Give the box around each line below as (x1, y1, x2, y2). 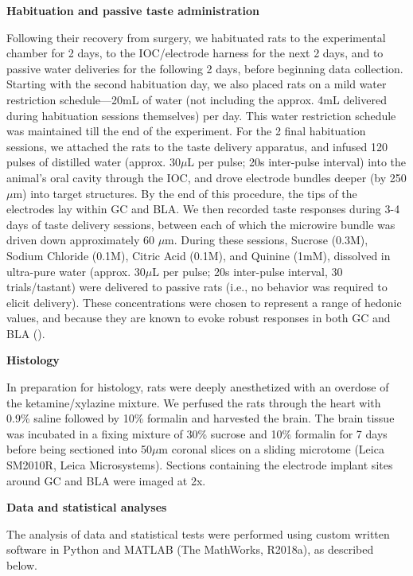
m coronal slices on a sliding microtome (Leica (158, 441, 384, 457)
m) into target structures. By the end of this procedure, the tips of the (13, 185, 357, 201)
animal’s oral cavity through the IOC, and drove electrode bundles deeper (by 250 (6, 169, 407, 185)
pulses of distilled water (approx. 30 (6, 154, 181, 170)
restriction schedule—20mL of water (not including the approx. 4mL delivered (6, 91, 387, 107)
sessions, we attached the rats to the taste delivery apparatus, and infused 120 (6, 138, 388, 154)
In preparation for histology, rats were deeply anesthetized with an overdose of (6, 379, 389, 395)
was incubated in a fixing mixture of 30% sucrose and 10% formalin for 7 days (6, 425, 388, 442)
